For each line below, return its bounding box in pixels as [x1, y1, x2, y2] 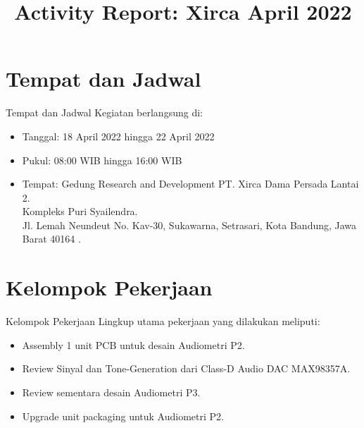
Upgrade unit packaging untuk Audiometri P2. [22, 408, 224, 423]
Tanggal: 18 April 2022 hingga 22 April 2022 [22, 128, 215, 143]
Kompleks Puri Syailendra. [22, 204, 138, 219]
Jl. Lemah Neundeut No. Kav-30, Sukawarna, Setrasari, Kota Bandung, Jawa [22, 217, 357, 232]
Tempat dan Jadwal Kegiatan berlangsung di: [6, 105, 203, 120]
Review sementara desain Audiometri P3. [22, 384, 201, 399]
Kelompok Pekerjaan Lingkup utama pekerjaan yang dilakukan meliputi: [6, 314, 320, 329]
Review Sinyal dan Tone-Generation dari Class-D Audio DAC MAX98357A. [22, 361, 351, 376]
